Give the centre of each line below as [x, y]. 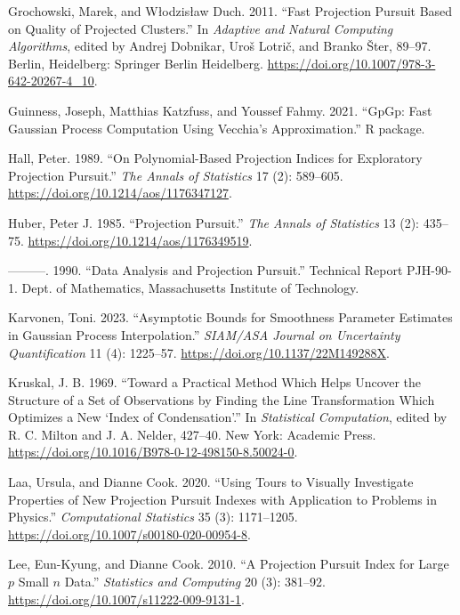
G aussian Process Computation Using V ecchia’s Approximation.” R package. [217, 128]
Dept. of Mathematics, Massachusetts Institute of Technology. [190, 287]
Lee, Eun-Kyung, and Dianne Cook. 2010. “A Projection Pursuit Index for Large [229, 564]
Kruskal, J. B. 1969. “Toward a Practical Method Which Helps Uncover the [215, 382]
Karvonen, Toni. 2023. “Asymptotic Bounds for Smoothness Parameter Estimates [230, 317]
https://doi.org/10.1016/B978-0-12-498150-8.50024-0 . [153, 452]
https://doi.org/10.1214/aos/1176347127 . [120, 193]
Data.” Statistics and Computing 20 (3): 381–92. [195, 582]
